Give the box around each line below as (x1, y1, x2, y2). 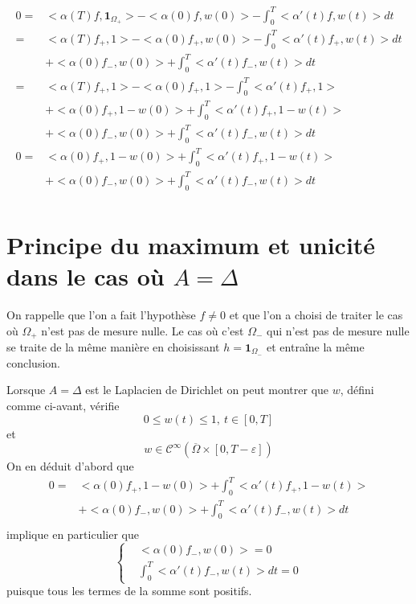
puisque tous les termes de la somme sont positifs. (6, 582, 252, 598)
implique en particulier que (6, 525, 139, 542)
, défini (340, 381, 374, 398)
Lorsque (6, 381, 46, 398)
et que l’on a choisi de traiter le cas (229, 306, 403, 323)
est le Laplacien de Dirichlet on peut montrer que (85, 381, 329, 398)
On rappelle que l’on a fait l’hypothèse (6, 306, 196, 323)
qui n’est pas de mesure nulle (267, 322, 410, 339)
